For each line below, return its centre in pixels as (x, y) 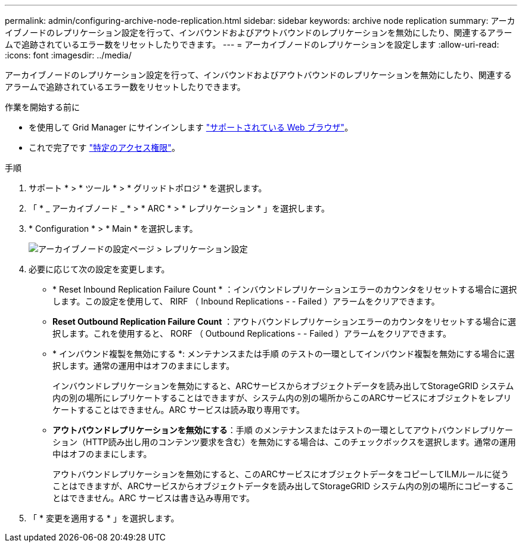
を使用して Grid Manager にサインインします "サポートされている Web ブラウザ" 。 (191, 127)
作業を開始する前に (42, 107)
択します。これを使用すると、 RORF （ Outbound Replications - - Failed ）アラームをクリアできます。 (252, 333)
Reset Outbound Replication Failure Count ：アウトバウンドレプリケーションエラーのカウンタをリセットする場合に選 (285, 321)
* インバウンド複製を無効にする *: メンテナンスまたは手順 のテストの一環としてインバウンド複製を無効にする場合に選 (284, 354)
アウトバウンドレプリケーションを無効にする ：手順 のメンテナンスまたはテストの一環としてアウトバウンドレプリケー (283, 430)
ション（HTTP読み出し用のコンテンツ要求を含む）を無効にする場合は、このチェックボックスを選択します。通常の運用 (284, 442)
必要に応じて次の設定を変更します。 (99, 269)
